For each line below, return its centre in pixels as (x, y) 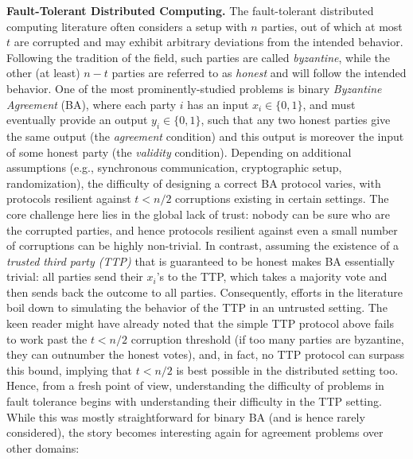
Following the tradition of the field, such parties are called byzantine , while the (199, 57)
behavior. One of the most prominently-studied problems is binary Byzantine (194, 88)
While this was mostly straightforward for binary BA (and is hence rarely (186, 416)
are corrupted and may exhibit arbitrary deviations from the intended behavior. (208, 42)
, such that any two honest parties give (296, 120)
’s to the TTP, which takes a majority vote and (272, 276)
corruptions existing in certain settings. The (282, 198)
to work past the (47, 338)
